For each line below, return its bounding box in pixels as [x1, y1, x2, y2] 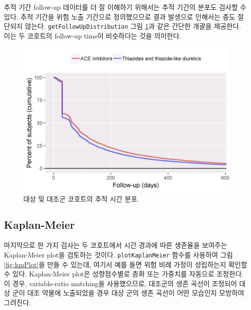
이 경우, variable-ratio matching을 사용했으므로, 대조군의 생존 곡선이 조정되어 [4, 278, 237, 288]
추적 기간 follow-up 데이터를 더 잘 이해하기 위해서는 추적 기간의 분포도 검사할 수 [4, 2, 247, 12]
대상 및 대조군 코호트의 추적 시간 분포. [23, 193, 139, 203]
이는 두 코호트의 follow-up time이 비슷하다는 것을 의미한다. [4, 30, 181, 40]
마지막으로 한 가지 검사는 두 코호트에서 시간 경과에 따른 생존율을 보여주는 [4, 240, 227, 250]
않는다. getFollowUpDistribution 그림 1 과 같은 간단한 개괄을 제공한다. [25, 21, 241, 31]
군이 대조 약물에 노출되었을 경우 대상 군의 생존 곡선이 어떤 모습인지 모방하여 [12, 288, 244, 298]
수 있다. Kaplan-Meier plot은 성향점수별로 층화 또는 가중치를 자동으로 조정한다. [4, 269, 244, 279]
